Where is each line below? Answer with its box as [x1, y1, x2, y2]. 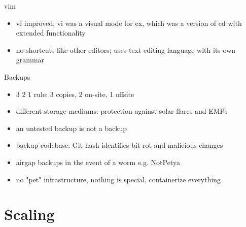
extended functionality [16, 27, 86, 38]
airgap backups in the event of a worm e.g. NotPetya [16, 156, 180, 167]
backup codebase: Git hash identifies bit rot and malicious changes [16, 140, 223, 150]
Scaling [4, 204, 55, 224]
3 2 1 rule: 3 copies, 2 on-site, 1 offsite [16, 88, 134, 99]
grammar [16, 54, 45, 65]
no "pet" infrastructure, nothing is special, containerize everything [16, 174, 221, 184]
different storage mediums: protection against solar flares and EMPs [16, 106, 228, 116]
